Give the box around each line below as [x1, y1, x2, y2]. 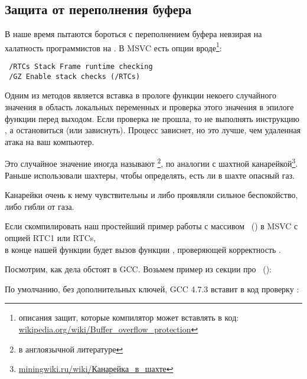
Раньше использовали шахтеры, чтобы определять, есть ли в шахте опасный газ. [5, 169, 295, 181]
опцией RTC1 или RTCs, [5, 231, 96, 243]
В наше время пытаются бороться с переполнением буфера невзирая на [5, 28, 262, 40]
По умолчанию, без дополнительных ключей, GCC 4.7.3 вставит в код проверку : [5, 282, 299, 295]
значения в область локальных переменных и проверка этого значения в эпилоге [5, 100, 294, 113]
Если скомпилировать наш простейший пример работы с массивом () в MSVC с [5, 220, 298, 232]
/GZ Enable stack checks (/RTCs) [9, 72, 141, 81]
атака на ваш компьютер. [5, 135, 94, 147]
